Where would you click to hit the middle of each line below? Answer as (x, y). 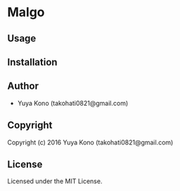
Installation (32, 62)
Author (23, 86)
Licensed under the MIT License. (55, 181)
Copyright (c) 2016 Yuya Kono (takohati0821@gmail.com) (90, 142)
